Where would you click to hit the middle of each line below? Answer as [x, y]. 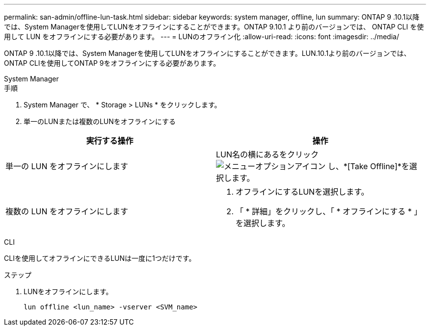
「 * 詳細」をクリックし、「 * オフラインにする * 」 [329, 211]
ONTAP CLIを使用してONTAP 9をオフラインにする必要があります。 [112, 63]
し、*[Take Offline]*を [368, 166]
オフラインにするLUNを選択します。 [302, 192]
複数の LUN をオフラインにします [67, 211]
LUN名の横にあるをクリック [268, 154]
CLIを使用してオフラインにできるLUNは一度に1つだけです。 [100, 258]
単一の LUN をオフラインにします [67, 166]
